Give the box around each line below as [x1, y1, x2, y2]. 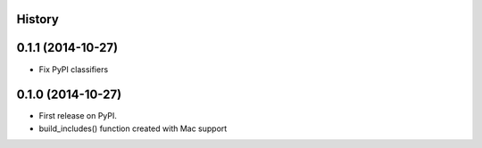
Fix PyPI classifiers [38, 63, 109, 75]
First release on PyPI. [38, 111, 118, 121]
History [16, 12, 60, 27]
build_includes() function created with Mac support [38, 123, 228, 134]
